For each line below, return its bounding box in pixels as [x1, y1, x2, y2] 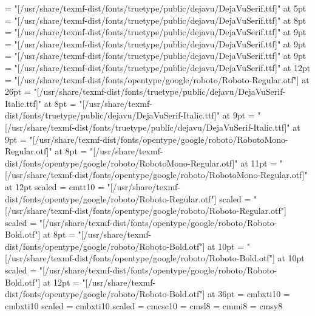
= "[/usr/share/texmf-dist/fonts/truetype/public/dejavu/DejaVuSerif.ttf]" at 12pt [5, 61, 311, 74]
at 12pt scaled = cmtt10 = [5, 180, 104, 193]
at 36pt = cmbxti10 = [208, 287, 290, 300]
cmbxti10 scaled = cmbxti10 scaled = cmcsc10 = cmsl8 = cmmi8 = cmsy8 [5, 299, 283, 312]
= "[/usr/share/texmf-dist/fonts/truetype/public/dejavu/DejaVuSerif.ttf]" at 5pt [5, 2, 307, 14]
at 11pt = [240, 156, 277, 169]
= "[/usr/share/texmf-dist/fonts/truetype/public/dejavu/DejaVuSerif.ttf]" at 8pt [5, 13, 307, 26]
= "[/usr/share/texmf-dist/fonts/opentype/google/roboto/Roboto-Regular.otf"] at [5, 73, 310, 86]
